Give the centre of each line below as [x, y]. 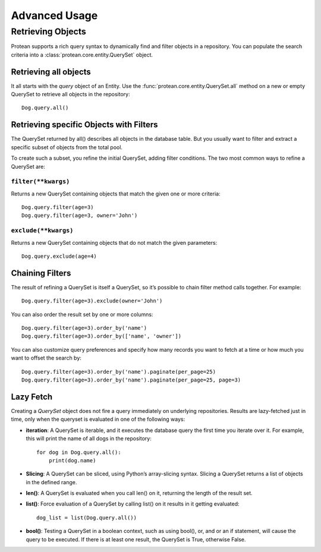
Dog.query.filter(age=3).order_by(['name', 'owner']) [101, 336]
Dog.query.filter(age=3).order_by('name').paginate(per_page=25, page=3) [131, 380]
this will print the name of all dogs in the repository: [89, 439]
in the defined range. [51, 482]
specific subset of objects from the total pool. [67, 147]
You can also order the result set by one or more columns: [82, 314]
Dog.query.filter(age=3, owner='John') [80, 216]
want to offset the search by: [46, 358]
